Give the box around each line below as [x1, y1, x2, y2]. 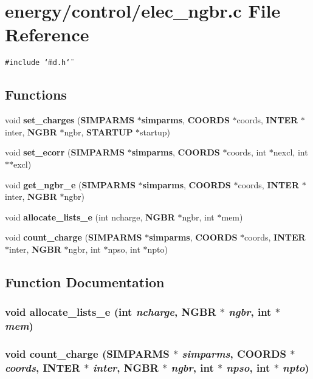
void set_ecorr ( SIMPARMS [5, 146, 125, 159]
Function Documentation [5, 272, 165, 291]
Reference [5, 22, 89, 47]
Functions [5, 85, 67, 104]
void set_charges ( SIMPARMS [5, 114, 134, 126]
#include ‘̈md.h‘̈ [5, 58, 71, 67]
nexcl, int [273, 146, 308, 159]
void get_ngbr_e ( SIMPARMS [5, 178, 136, 191]
